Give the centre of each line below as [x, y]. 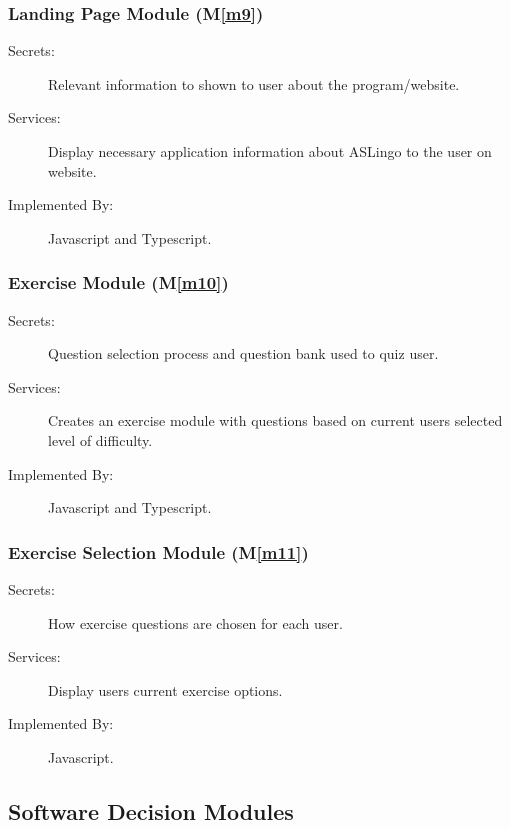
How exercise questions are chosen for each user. [195, 622]
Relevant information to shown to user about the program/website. [254, 83]
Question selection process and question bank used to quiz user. [243, 353]
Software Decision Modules [151, 810]
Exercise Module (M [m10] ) [118, 282]
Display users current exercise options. [165, 689]
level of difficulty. [100, 439]
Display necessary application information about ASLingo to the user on [270, 151]
